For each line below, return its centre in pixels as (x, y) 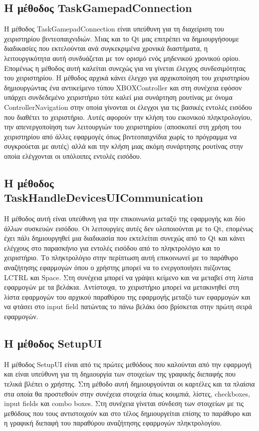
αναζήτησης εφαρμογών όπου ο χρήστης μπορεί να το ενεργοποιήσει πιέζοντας (117, 267)
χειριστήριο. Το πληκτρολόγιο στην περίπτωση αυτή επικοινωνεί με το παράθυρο (121, 257)
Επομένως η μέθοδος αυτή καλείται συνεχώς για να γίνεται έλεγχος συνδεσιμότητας (125, 68)
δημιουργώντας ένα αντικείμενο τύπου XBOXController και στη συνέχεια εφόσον (123, 87)
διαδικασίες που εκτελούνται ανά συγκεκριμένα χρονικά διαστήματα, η (106, 48)
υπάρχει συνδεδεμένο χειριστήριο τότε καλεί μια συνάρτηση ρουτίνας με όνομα (118, 97)
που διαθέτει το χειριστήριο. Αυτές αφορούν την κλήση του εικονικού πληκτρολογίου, (128, 117)
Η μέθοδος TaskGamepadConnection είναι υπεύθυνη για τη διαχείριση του (114, 29)
